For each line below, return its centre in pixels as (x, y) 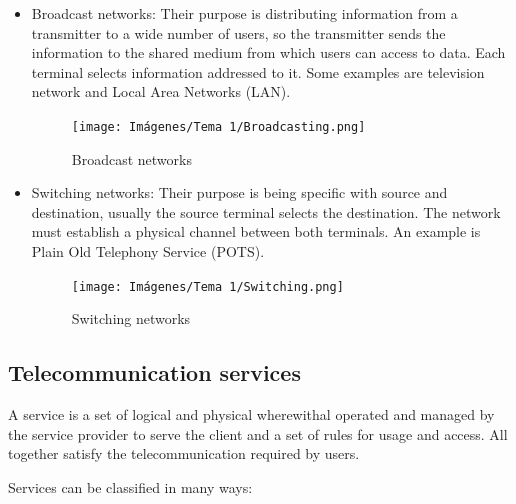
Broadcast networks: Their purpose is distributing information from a (244, 13)
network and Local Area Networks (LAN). (161, 91)
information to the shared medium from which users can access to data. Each (268, 52)
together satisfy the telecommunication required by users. (184, 453)
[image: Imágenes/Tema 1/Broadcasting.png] (218, 126)
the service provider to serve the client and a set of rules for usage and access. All (258, 433)
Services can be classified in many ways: (130, 486)
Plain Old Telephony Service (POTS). (148, 251)
